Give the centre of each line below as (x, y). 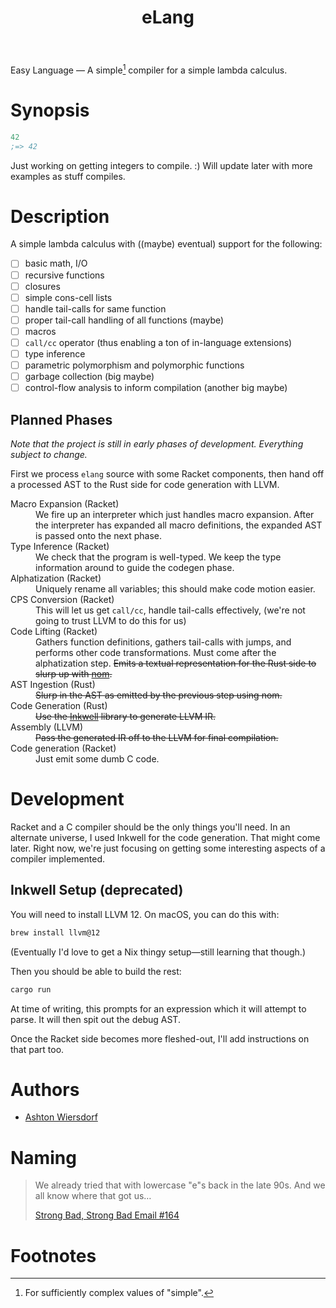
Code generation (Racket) (63, 748)
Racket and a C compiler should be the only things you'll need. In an (150, 827)
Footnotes (53, 1255)
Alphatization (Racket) (56, 578)
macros (40, 331)
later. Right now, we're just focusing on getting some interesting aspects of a (168, 848)
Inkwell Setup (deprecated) (97, 890)
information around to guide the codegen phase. (135, 568)
